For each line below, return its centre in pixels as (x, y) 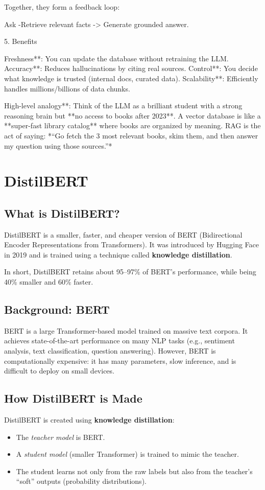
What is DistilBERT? (62, 213)
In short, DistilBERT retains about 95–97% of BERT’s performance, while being (130, 272)
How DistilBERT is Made (73, 398)
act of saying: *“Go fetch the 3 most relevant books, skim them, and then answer (131, 135)
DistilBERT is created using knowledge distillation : (89, 420)
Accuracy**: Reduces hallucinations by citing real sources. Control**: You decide (131, 68)
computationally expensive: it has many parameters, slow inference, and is (120, 360)
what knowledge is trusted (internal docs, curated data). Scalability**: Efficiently (131, 78)
